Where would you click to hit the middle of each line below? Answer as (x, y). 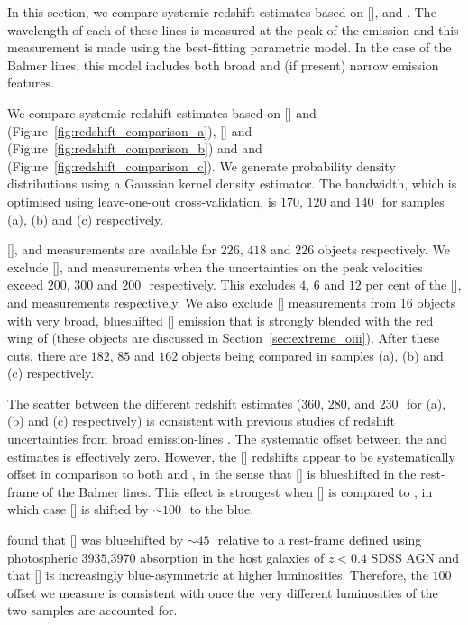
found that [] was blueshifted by (96, 540)
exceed (26, 285)
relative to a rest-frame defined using (320, 540)
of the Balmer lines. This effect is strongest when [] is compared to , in (238, 491)
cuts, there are (47, 355)
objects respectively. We (384, 249)
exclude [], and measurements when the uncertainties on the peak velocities (215, 267)
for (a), (426, 403)
